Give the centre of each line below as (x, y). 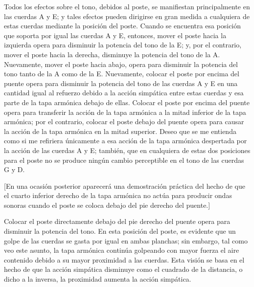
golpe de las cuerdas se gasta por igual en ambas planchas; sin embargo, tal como (126, 240)
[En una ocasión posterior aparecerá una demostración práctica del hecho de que (125, 186)
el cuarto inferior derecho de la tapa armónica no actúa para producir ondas (118, 195)
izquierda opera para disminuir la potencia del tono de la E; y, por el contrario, (123, 45)
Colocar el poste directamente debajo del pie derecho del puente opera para (117, 221)
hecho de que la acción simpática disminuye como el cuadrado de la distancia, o (123, 269)
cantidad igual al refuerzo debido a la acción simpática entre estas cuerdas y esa (124, 93)
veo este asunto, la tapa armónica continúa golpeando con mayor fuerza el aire (122, 250)
